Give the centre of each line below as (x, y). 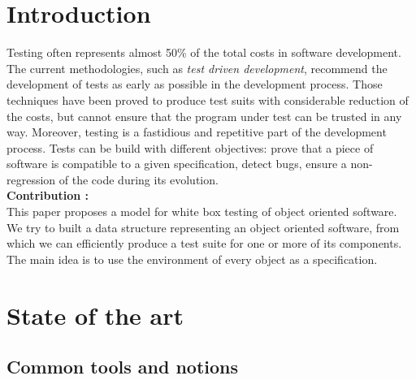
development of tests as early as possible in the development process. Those (195, 84)
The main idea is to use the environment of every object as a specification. (192, 259)
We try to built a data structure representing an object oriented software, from (203, 227)
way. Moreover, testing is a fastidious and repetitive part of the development (197, 132)
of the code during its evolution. (139, 179)
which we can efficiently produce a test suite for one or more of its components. (204, 243)
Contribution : (48, 195)
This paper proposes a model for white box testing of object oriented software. (202, 212)
